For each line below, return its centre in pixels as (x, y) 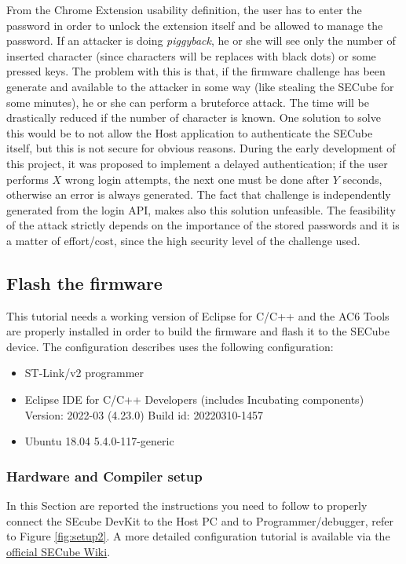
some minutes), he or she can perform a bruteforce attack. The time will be (188, 102)
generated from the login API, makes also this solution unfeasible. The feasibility (201, 209)
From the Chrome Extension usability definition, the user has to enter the (184, 9)
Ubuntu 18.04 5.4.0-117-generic (99, 441)
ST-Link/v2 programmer (84, 373)
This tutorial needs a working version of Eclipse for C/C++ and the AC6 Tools (198, 315)
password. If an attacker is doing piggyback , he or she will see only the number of (201, 40)
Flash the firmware (84, 282)
